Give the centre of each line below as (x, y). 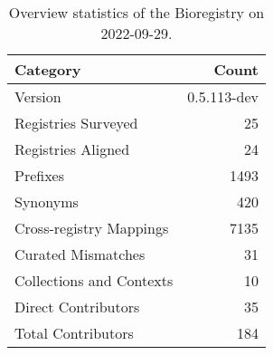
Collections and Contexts (94, 280)
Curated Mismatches (80, 254)
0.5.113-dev (223, 96)
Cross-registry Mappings (92, 228)
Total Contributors (74, 333)
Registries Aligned (72, 149)
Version (38, 96)
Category (48, 69)
